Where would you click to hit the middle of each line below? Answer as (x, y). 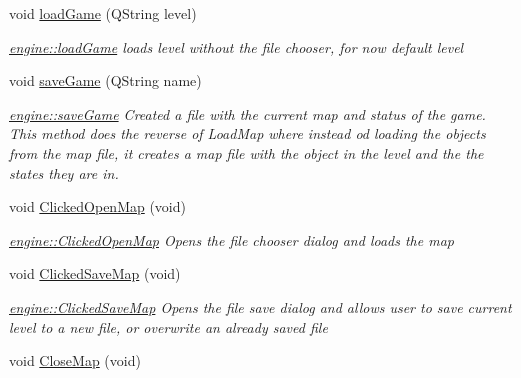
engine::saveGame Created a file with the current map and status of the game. (247, 113)
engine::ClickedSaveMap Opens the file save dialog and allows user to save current (260, 306)
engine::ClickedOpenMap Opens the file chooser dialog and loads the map (231, 239)
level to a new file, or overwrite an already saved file (168, 326)
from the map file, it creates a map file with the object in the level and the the (246, 152)
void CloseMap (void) (75, 360)
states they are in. (64, 172)
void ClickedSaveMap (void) (95, 273)
